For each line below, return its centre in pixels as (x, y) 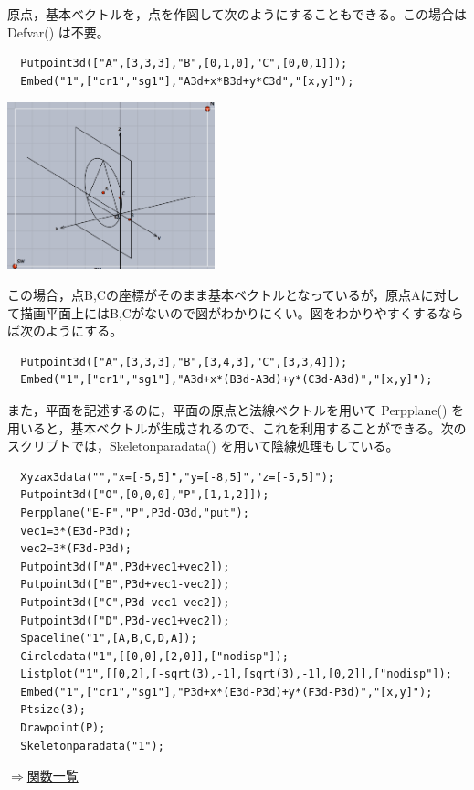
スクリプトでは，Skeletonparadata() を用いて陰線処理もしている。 (203, 446)
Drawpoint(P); (63, 728)
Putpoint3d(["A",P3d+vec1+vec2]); (125, 566)
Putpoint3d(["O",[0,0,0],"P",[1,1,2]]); (145, 495)
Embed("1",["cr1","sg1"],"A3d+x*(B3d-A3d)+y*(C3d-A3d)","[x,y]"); (226, 380)
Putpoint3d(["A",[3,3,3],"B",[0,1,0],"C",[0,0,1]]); (184, 64)
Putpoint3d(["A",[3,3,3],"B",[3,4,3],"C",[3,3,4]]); (184, 362)
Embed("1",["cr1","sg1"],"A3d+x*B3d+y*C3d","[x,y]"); (187, 81)
